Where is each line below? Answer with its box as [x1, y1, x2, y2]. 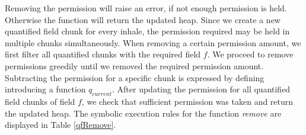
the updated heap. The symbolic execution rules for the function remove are [5, 107, 282, 119]
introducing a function [5, 83, 86, 95]
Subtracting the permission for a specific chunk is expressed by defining [5, 71, 264, 83]
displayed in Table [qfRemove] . [5, 118, 116, 131]
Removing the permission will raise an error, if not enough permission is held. [5, 2, 287, 14]
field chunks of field [5, 95, 75, 107]
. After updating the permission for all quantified [112, 83, 291, 95]
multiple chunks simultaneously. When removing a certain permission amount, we [5, 36, 301, 49]
